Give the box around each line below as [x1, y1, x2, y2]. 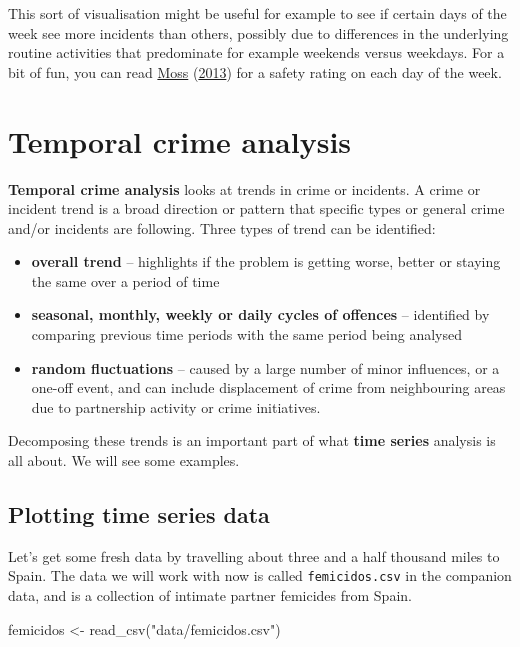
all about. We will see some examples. [8, 450, 240, 471]
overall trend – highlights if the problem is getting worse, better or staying [31, 251, 501, 272]
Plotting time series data [8, 499, 270, 530]
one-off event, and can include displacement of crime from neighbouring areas [31, 377, 506, 398]
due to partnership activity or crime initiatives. [31, 396, 321, 417]
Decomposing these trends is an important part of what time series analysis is [8, 430, 496, 451]
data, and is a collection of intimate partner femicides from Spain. [8, 585, 412, 606]
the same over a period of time [31, 270, 220, 291]
